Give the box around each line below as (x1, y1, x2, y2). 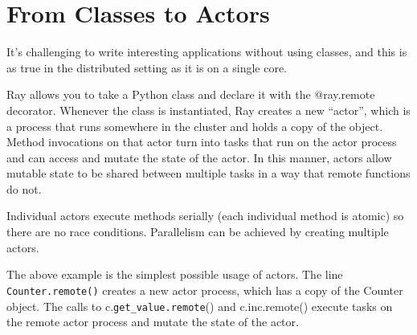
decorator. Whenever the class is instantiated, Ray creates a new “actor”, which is (6, 101, 411, 118)
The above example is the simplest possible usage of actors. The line (6, 266, 343, 283)
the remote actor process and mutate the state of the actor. (6, 313, 299, 330)
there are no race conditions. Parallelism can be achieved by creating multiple (6, 223, 389, 240)
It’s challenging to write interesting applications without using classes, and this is (6, 43, 407, 60)
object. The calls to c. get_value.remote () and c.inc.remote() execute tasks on (6, 297, 393, 314)
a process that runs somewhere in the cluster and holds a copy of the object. (6, 117, 383, 134)
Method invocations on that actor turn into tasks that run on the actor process (6, 133, 397, 150)
